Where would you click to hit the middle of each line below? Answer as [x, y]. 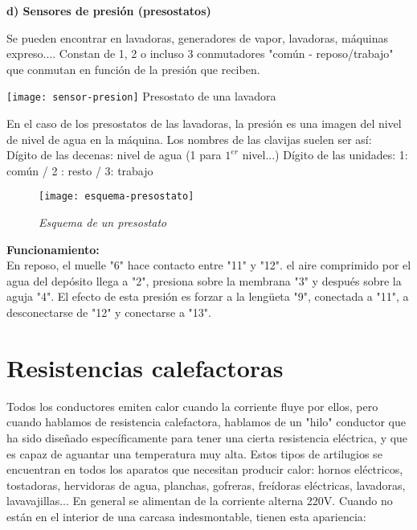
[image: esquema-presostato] [117, 197]
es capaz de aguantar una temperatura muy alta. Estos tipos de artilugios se [194, 453]
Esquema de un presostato [103, 222]
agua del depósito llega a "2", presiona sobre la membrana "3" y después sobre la [204, 280]
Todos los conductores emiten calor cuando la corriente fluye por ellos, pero [192, 406]
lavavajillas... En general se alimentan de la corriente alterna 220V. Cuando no [200, 501]
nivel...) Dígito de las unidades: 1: [325, 155]
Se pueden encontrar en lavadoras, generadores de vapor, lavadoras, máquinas [198, 37]
